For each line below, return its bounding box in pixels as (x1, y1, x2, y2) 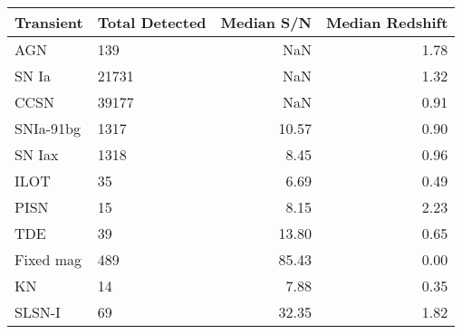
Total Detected (97, 12, 207, 33)
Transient (14, 12, 83, 33)
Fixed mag (14, 249, 82, 270)
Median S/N (220, 12, 312, 33)
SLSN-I (14, 301, 61, 322)
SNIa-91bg (14, 118, 81, 138)
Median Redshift (325, 12, 448, 33)
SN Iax (14, 144, 59, 165)
